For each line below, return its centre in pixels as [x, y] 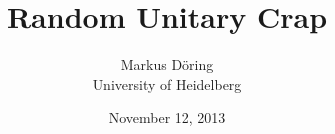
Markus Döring [167, 64]
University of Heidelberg [167, 83]
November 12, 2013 [167, 117]
